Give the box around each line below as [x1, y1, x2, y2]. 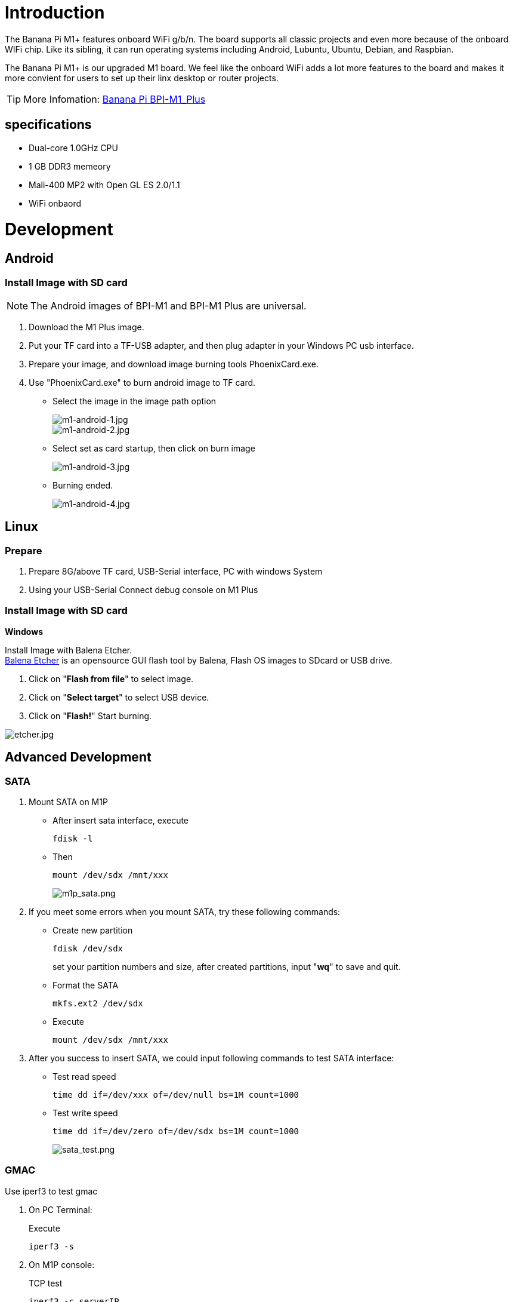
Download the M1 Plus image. [29, 321, 144, 332]
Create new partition [52, 925, 133, 936]
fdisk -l [52, 834, 93, 844]
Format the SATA [52, 980, 119, 991]
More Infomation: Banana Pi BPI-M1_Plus [23, 93, 206, 105]
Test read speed [52, 1071, 116, 1082]
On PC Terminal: [29, 1204, 92, 1215]
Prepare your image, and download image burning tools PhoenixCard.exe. [29, 358, 319, 369]
